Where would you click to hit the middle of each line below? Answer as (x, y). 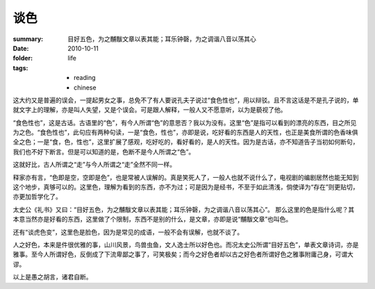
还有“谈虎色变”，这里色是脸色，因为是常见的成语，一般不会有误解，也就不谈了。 (128, 232)
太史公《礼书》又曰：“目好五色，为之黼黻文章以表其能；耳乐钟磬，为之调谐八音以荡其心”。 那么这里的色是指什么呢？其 (184, 209)
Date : (21, 48)
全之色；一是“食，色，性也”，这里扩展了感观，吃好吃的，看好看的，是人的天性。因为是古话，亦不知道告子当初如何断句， (186, 142)
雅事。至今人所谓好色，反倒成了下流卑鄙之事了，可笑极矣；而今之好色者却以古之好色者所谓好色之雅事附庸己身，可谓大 (183, 254)
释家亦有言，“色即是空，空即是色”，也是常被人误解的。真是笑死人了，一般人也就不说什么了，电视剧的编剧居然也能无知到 (186, 177)
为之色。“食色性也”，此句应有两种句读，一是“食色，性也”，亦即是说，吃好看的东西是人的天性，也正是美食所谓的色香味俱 (185, 133)
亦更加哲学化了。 (37, 197)
